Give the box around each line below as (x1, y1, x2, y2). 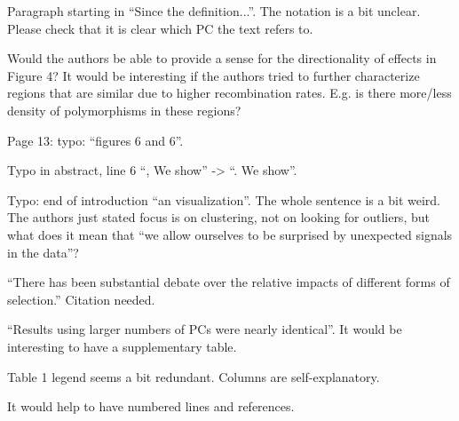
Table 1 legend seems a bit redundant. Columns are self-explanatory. (7, 367, 380, 385)
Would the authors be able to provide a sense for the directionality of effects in (7, 49, 437, 68)
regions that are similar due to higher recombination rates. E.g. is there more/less (7, 83, 452, 102)
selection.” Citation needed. (7, 290, 155, 308)
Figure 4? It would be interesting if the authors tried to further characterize (7, 66, 420, 84)
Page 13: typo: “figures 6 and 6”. (7, 131, 184, 149)
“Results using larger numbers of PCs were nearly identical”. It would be (7, 320, 402, 338)
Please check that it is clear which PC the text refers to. (7, 19, 313, 37)
